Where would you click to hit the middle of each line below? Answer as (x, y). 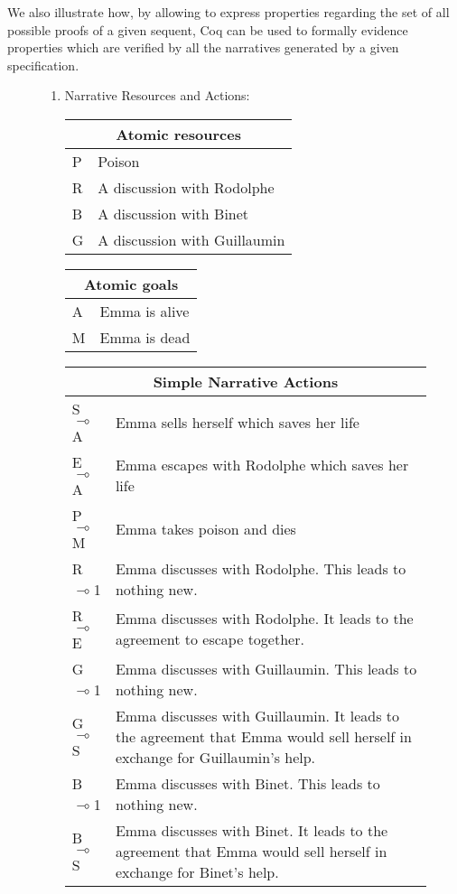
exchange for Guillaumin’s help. (215, 757)
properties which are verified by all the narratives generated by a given (203, 47)
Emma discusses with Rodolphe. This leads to (261, 568)
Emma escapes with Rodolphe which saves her (262, 465)
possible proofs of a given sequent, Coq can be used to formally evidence (208, 29)
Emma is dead (145, 337)
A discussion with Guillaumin (191, 239)
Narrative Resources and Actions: (157, 95)
